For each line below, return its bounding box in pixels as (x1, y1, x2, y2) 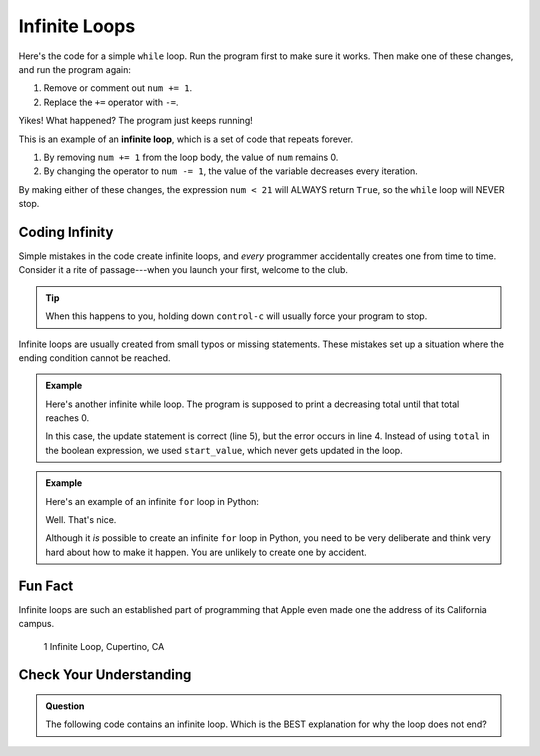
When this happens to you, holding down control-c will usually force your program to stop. (45, 310, 428, 322)
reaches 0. (45, 412, 90, 424)
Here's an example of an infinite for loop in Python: (45, 495, 259, 507)
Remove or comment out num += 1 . (43, 82, 193, 94)
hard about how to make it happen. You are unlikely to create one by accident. (45, 546, 367, 558)
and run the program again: (18, 63, 132, 75)
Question (45, 700, 85, 712)
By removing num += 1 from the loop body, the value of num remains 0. (43, 151, 339, 163)
